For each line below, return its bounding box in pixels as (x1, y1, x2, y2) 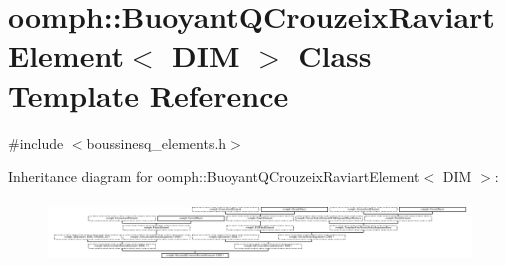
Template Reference (8, 74, 289, 115)
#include (8, 132, 64, 153)
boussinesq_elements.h (86, 132, 227, 153)
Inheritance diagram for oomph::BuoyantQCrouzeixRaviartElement (8, 166, 420, 187)
